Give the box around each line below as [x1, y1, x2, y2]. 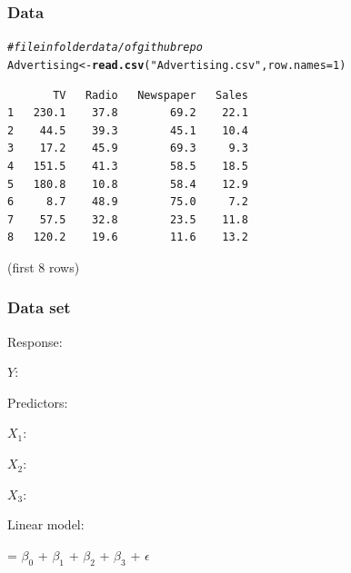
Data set [7, 296, 71, 319]
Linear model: [7, 515, 85, 534]
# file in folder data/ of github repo [7, 41, 203, 54]
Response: [7, 331, 63, 351]
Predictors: [7, 392, 68, 411]
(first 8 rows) [7, 257, 80, 276]
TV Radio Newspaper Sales [53, 88, 248, 102]
